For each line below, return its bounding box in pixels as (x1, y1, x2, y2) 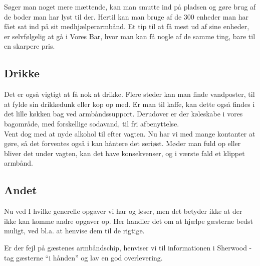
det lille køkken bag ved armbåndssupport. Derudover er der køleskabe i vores (4, 108, 243, 119)
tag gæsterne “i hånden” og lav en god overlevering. (4, 252, 163, 262)
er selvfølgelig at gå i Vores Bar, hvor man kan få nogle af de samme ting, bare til (4, 31, 255, 41)
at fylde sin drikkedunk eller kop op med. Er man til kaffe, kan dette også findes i (4, 98, 255, 109)
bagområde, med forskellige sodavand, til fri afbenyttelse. (4, 118, 179, 128)
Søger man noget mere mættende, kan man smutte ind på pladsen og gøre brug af (4, 2, 256, 12)
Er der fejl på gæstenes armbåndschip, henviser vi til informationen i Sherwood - (4, 242, 252, 252)
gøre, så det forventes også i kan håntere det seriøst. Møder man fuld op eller (4, 138, 241, 149)
